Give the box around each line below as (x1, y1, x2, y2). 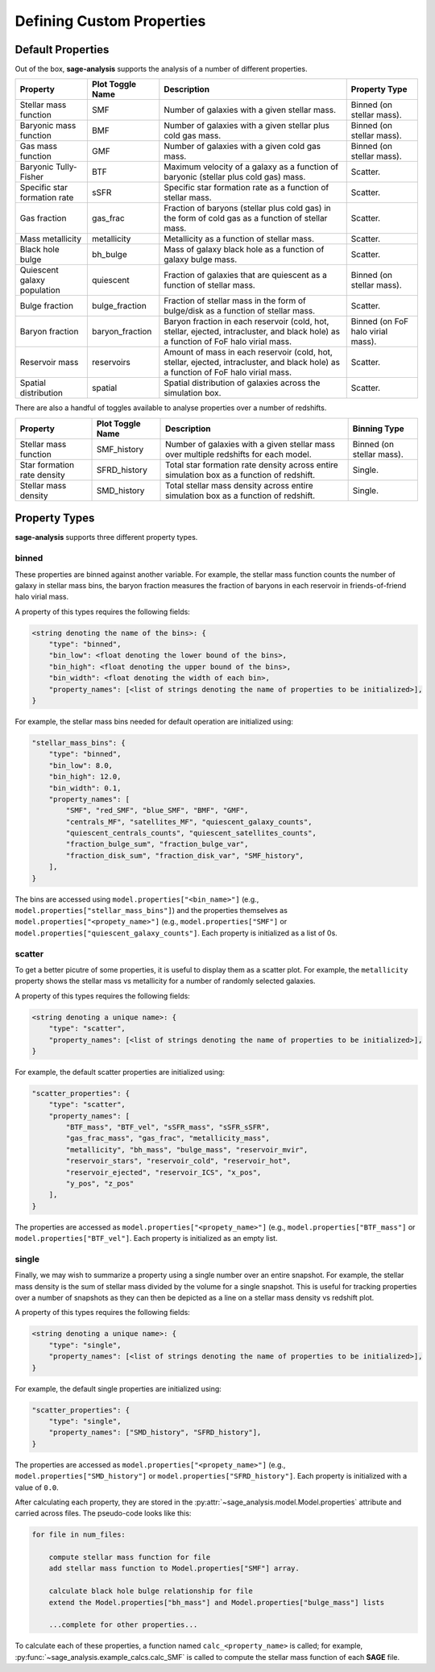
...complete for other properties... (48, 1620, 198, 1629)
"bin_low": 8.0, (48, 761, 113, 770)
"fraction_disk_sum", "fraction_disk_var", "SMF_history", (65, 851, 304, 860)
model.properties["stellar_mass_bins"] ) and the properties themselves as (14, 906, 288, 915)
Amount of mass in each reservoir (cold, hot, (164, 346, 333, 358)
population (19, 284, 60, 296)
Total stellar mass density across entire (165, 479, 313, 491)
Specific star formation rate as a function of (164, 182, 329, 193)
